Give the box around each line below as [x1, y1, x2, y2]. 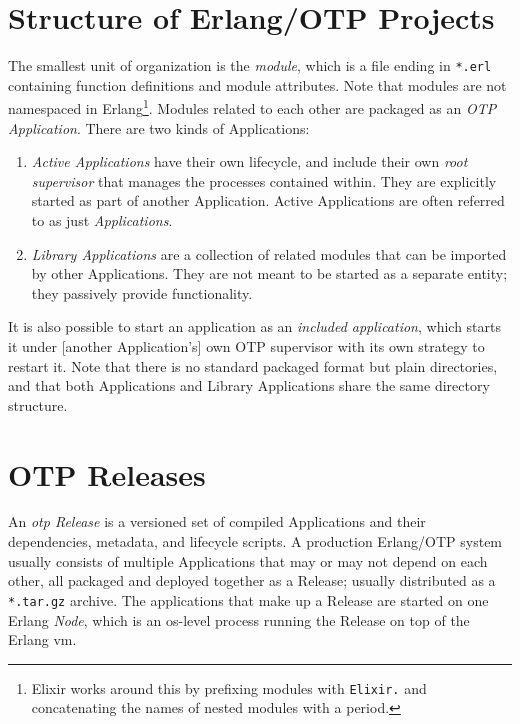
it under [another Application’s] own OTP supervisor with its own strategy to [8, 335, 485, 356]
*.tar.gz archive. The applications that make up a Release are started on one [8, 589, 489, 610]
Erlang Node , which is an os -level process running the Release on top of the [8, 609, 470, 630]
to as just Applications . [31, 210, 173, 230]
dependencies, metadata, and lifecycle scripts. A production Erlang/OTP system [8, 531, 503, 552]
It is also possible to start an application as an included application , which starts [8, 316, 502, 337]
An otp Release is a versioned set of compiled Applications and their [8, 511, 426, 532]
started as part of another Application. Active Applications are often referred [31, 190, 505, 211]
